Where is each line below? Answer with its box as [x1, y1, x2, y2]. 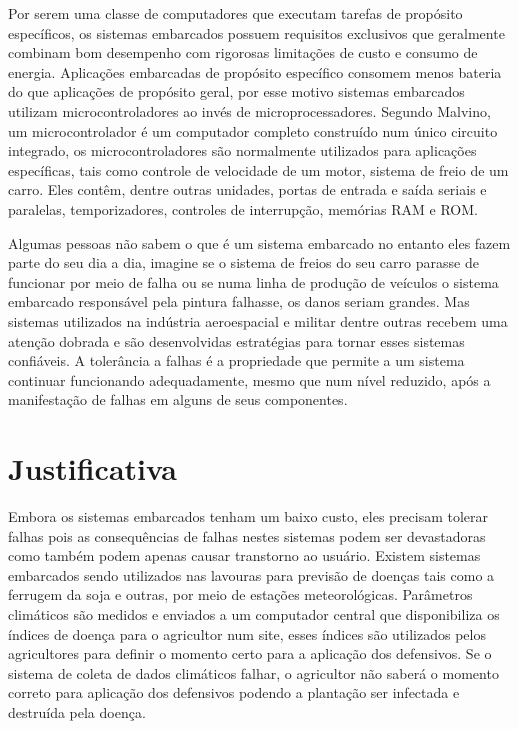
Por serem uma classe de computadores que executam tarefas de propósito [8, 3, 463, 23]
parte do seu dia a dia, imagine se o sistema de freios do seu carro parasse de [8, 252, 479, 273]
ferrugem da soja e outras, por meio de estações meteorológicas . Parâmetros [8, 584, 473, 605]
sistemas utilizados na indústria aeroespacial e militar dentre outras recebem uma [8, 310, 508, 331]
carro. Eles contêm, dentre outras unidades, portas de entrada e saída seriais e [8, 179, 487, 200]
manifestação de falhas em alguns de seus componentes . [8, 389, 348, 410]
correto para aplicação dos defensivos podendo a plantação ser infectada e [8, 682, 460, 703]
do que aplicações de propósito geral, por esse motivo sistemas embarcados [8, 81, 465, 102]
